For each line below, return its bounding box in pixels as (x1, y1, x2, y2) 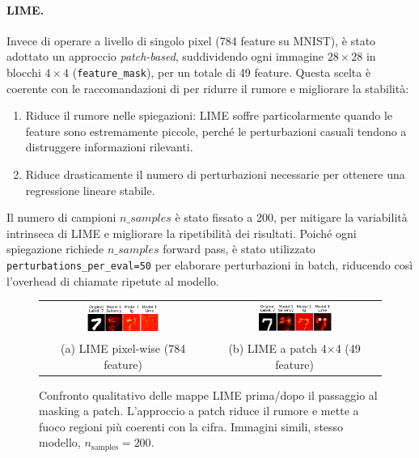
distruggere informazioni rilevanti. (25, 138, 193, 155)
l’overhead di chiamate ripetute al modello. (6, 272, 219, 289)
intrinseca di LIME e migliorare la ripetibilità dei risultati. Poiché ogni (6, 224, 357, 241)
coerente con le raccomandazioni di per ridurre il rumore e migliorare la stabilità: (6, 79, 409, 96)
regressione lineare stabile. (25, 181, 155, 198)
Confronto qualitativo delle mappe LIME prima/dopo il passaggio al (39, 386, 378, 403)
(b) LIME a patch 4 (228, 340, 327, 357)
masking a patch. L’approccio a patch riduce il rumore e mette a (39, 402, 359, 419)
